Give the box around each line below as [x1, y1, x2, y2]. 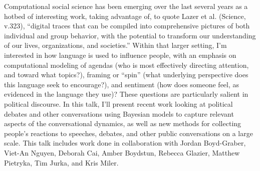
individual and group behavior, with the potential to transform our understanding [4, 30, 256, 40]
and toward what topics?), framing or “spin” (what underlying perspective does [4, 69, 248, 80]
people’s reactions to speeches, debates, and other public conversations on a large [4, 128, 253, 138]
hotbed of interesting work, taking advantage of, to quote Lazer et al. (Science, [4, 10, 246, 21]
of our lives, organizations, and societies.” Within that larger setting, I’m [4, 40, 227, 50]
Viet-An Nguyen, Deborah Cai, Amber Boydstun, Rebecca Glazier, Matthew [4, 147, 240, 158]
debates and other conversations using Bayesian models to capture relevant [4, 108, 234, 119]
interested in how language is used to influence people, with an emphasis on [4, 49, 236, 60]
